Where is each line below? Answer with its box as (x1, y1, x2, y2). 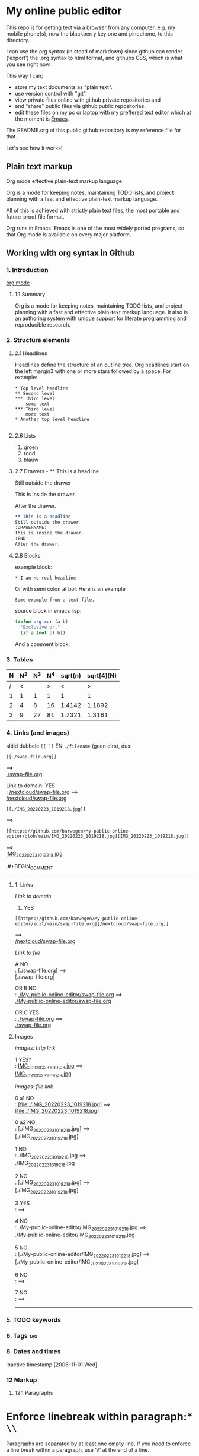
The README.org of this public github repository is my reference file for (6, 126, 182, 134)
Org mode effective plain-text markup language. (6, 177, 124, 185)
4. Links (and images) (6, 729, 70, 737)
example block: (14, 563, 52, 571)
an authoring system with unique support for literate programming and (14, 315, 187, 322)
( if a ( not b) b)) (20, 629, 66, 636)
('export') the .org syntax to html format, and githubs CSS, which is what (6, 54, 183, 61)
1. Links (14, 881, 34, 888)
